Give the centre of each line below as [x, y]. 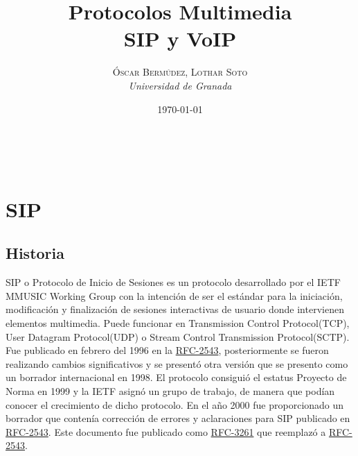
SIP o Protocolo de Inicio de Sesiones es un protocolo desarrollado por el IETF [173, 282]
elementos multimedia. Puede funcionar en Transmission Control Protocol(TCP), [178, 323]
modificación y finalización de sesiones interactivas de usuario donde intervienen [175, 309]
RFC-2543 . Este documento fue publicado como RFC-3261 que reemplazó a [166, 431]
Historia [35, 253]
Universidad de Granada [180, 85]
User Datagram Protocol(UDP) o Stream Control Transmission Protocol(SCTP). [178, 336]
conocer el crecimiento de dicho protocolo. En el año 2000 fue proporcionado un [175, 404]
